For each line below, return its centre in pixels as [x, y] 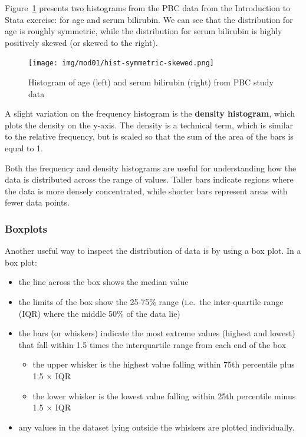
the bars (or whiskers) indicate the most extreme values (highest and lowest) [157, 333]
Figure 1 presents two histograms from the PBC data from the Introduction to [148, 8]
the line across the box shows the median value [103, 282]
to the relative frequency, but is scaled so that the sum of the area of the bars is [149, 136]
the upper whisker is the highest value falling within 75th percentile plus [164, 364]
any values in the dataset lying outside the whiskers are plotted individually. [157, 427]
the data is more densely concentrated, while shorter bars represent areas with [146, 191]
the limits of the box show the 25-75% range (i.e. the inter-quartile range [151, 301]
